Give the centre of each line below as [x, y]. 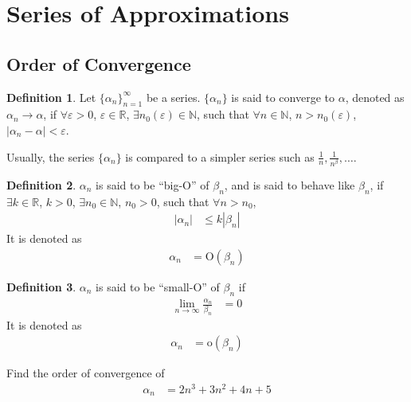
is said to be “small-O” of [158, 286]
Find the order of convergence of [86, 373]
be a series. [173, 97]
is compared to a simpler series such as [220, 156]
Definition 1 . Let [51, 97]
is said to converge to [283, 97]
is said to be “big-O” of [153, 184]
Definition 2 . [41, 184]
